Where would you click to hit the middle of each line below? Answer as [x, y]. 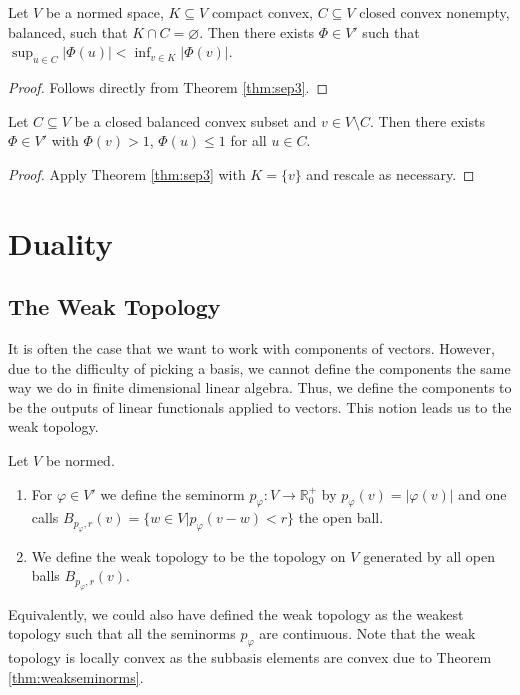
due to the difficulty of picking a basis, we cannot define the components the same [259, 367]
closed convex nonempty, [434, 12]
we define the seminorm [172, 493]
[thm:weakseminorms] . [76, 676]
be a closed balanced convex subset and [195, 120]
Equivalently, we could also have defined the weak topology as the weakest [236, 613]
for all [248, 140]
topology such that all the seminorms [122, 633]
